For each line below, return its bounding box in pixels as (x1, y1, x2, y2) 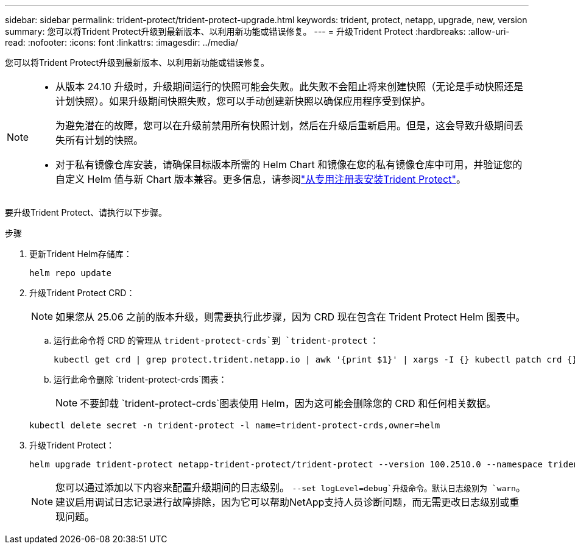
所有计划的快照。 (65, 134, 144, 146)
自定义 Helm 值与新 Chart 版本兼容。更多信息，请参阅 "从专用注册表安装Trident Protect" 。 (55, 173, 466, 185)
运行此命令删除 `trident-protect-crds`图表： (54, 374, 227, 384)
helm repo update (29, 268, 111, 278)
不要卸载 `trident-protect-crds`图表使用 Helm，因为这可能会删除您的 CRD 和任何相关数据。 (80, 397, 496, 409)
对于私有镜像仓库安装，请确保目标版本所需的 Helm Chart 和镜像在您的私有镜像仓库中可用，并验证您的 (55, 158, 523, 171)
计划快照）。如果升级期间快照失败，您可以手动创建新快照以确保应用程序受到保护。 (55, 95, 431, 107)
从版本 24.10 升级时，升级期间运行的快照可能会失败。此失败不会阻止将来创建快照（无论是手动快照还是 (55, 80, 524, 93)
